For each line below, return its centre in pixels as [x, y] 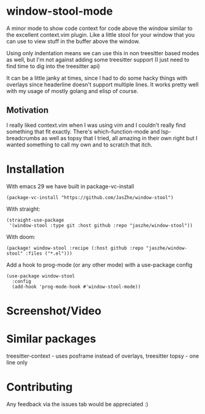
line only [17, 362]
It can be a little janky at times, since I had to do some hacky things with [97, 78]
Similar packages [51, 339]
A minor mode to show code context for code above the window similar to [99, 28]
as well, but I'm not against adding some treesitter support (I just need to [98, 59]
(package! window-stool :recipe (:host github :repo [75, 248]
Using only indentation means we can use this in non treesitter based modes [103, 53]
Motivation [28, 111]
